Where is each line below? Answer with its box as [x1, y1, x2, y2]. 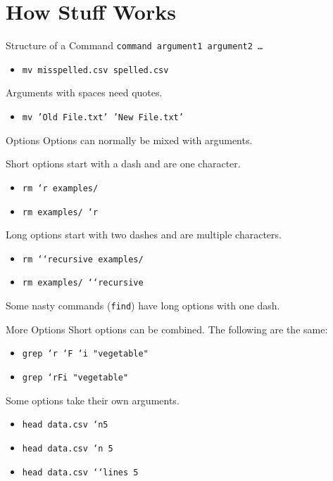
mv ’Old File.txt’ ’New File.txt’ [22, 113, 184, 123]
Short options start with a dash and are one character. [6, 156, 241, 171]
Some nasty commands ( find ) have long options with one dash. [6, 298, 280, 313]
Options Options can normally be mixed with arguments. [6, 132, 253, 147]
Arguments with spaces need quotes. [6, 85, 163, 100]
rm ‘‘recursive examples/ [22, 254, 144, 264]
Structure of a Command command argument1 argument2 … [6, 38, 263, 53]
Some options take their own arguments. [6, 392, 180, 407]
